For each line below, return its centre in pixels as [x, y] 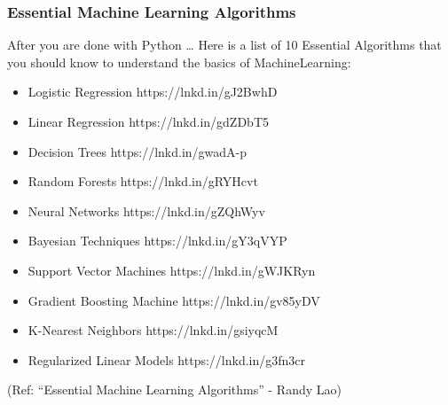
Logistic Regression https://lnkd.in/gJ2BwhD [153, 92]
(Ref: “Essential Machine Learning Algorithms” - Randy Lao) [174, 389]
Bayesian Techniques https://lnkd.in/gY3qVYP [157, 241]
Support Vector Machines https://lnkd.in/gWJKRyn [172, 270]
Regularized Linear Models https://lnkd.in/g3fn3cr [167, 359]
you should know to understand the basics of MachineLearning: [179, 62]
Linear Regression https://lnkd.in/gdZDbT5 [149, 121]
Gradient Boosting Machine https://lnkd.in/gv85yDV [174, 300]
